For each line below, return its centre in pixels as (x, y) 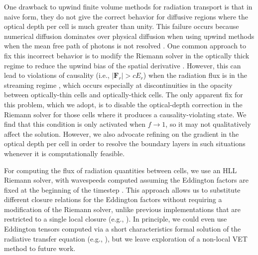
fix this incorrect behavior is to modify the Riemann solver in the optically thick (127, 55)
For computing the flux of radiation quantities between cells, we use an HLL (121, 170)
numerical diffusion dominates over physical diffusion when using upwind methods (129, 36)
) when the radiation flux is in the (195, 75)
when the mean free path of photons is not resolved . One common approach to (125, 46)
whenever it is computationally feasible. (64, 153)
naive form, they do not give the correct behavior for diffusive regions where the (126, 16)
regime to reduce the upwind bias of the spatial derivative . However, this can (123, 65)
